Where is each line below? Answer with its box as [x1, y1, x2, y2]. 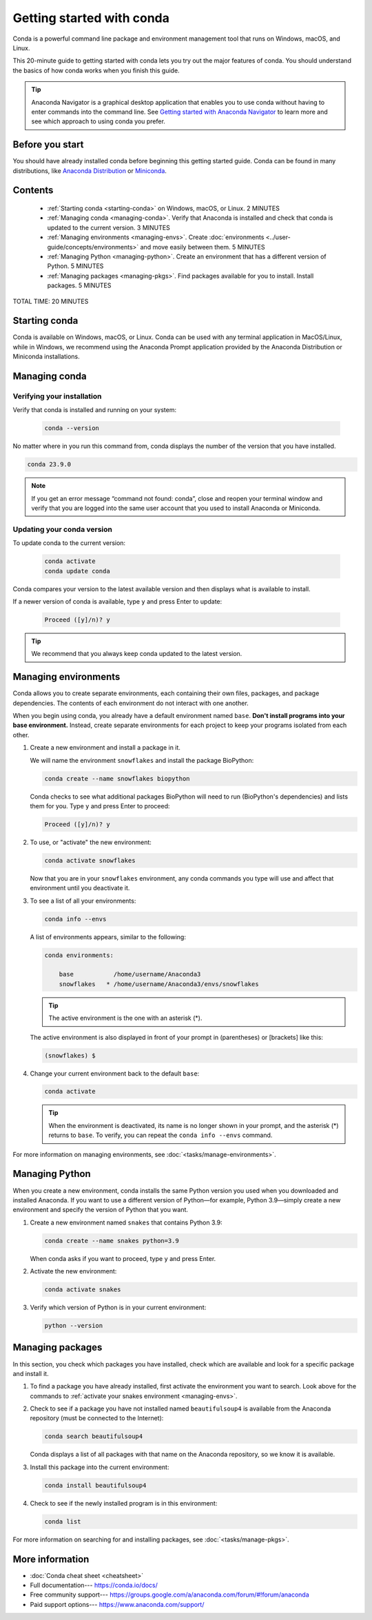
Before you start [12, 139, 84, 151]
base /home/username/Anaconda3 [59, 970, 201, 978]
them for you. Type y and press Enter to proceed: [30, 801, 170, 810]
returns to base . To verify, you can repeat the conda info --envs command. [48, 1131, 273, 1140]
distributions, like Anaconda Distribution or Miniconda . [12, 166, 167, 175]
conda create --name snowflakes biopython [44, 775, 190, 782]
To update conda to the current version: [12, 539, 126, 547]
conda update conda [44, 567, 110, 575]
